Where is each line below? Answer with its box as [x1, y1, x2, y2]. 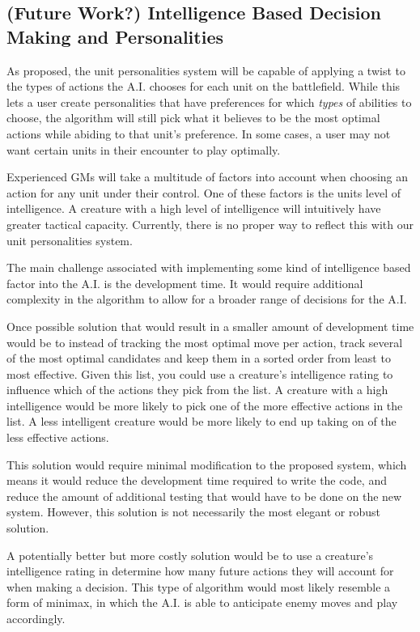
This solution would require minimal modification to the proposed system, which [6, 456, 407, 473]
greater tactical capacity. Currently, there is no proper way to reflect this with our [6, 215, 414, 232]
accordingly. [6, 610, 66, 626]
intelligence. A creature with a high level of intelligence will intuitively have [6, 200, 381, 217]
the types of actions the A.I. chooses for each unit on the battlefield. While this [6, 78, 401, 95]
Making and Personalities [6, 23, 223, 49]
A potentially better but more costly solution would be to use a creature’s [6, 546, 374, 563]
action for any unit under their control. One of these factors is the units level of [6, 184, 401, 201]
